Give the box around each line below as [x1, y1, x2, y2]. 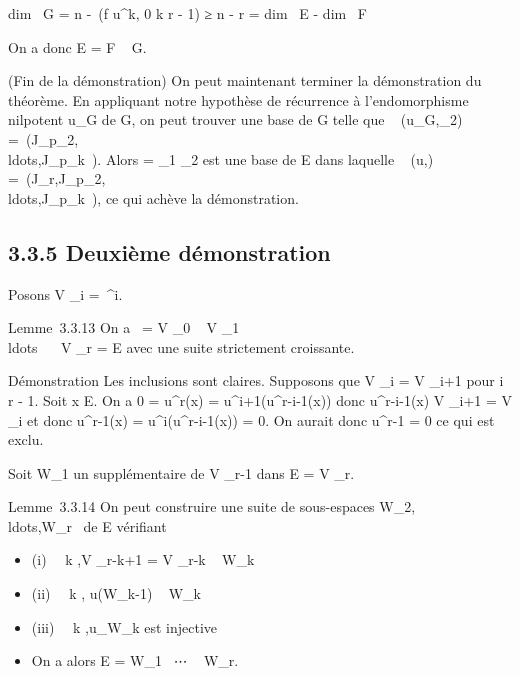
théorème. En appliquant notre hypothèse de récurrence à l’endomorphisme [8, 89, 469, 110]
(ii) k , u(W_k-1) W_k [31, 583, 201, 604]
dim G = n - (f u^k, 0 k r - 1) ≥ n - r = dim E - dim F [8, 3, 367, 23]
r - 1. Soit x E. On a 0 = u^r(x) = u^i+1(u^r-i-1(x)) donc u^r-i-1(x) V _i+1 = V [8, 389, 513, 410]
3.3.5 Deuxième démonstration [8, 236, 331, 267]
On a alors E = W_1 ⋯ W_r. [31, 650, 239, 671]
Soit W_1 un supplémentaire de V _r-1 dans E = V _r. [8, 462, 355, 483]
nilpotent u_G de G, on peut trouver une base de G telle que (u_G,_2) [8, 109, 463, 130]
